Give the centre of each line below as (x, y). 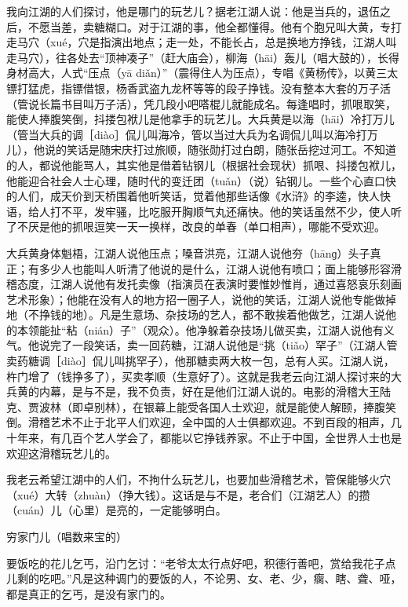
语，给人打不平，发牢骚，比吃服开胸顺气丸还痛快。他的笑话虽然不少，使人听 (204, 211)
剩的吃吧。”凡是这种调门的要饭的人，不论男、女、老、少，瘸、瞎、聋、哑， (209, 578)
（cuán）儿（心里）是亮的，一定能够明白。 (117, 510)
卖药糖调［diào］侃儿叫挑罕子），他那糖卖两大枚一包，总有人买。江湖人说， (200, 361)
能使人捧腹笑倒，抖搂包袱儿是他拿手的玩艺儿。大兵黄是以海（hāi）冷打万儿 (200, 119)
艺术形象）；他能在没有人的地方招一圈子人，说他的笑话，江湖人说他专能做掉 (201, 299)
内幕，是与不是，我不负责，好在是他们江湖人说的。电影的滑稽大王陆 (215, 391)
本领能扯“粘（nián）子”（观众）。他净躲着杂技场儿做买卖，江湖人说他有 (200, 329)
